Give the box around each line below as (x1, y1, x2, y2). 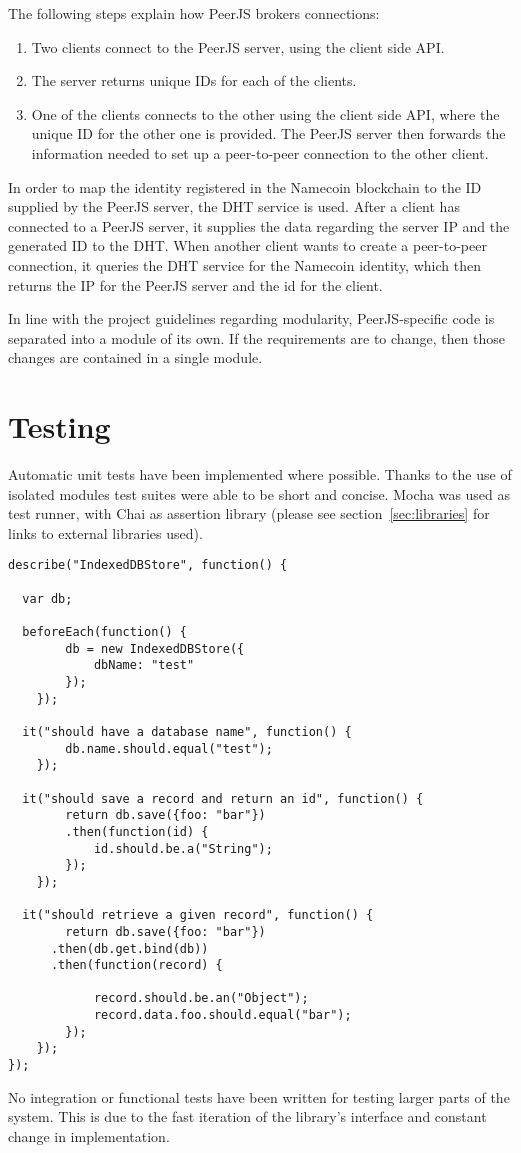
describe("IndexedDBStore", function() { (8, 558, 288, 573)
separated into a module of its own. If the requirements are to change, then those (8, 327, 506, 348)
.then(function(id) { (65, 824, 209, 839)
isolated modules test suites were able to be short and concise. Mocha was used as (8, 483, 511, 504)
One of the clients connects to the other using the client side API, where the (31, 103, 500, 124)
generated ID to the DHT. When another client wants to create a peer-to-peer (8, 235, 487, 256)
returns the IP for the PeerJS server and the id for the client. (8, 274, 383, 295)
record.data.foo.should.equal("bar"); (93, 1008, 352, 1023)
